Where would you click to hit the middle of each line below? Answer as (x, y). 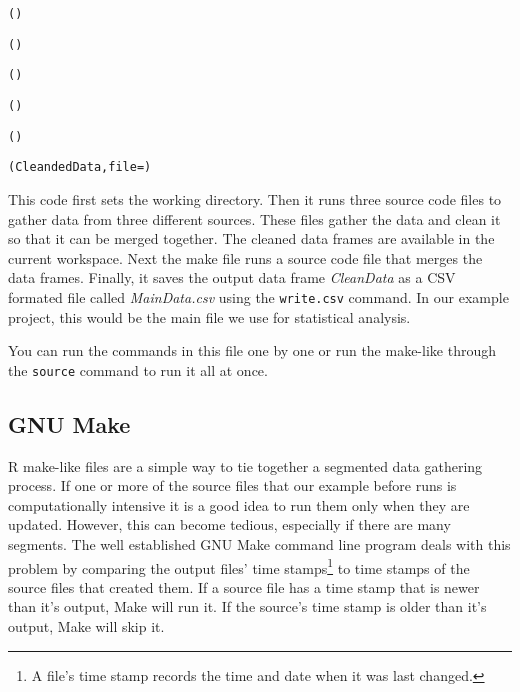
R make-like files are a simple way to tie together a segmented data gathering (245, 465)
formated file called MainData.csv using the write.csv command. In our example (258, 296)
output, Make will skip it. (86, 626)
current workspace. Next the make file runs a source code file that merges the (245, 257)
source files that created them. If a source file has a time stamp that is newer (244, 586)
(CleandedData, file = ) (80, 167)
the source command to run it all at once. (138, 369)
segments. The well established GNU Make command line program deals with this (259, 543)
